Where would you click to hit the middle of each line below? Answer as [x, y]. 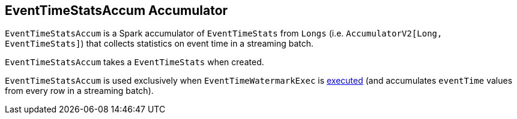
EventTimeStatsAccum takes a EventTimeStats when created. [135, 62]
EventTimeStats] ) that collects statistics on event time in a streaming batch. [159, 44]
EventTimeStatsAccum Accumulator [116, 10]
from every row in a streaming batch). [79, 91]
